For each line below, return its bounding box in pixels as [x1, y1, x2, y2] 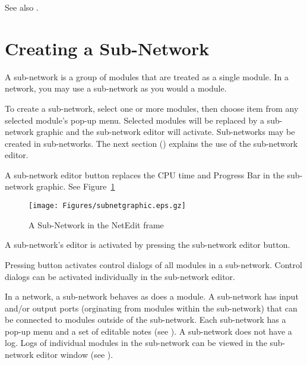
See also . [5, 1, 39, 13]
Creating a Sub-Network [5, 36, 210, 60]
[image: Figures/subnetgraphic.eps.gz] [29, 202, 186, 210]
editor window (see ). [36, 348, 113, 361]
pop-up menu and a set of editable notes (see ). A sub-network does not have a [5, 325, 292, 337]
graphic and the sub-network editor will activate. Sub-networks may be [36, 125, 295, 138]
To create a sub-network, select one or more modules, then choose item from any [5, 102, 299, 114]
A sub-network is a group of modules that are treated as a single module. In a [5, 70, 289, 83]
